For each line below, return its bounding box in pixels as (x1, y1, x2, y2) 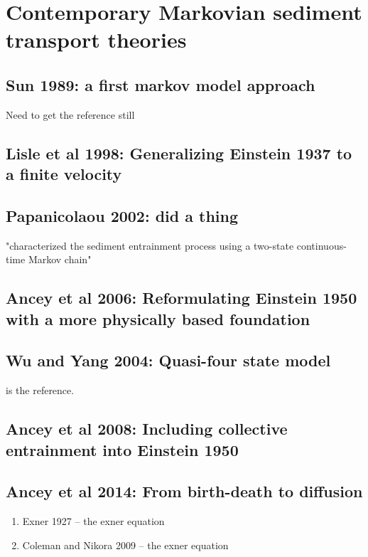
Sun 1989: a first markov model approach (6, 73, 315, 95)
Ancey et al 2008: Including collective (6, 418, 288, 440)
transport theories (6, 25, 187, 54)
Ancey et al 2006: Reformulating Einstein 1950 (6, 287, 357, 309)
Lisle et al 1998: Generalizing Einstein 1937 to (6, 142, 352, 164)
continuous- (296, 238, 347, 253)
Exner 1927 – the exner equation (22, 514, 165, 529)
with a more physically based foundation (6, 307, 310, 329)
